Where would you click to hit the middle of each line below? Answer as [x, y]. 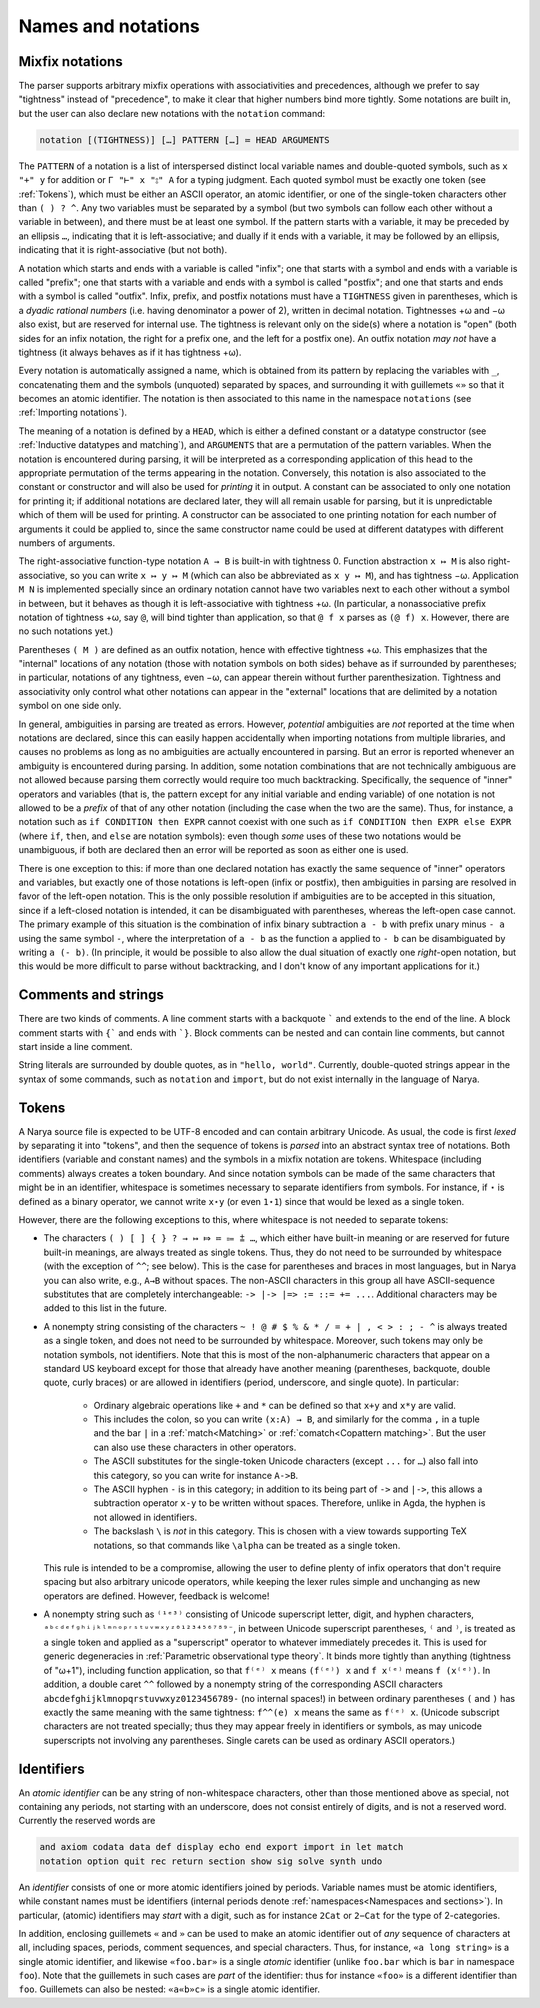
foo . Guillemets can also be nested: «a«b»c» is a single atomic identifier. [169, 1989]
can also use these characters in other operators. [195, 1447]
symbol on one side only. [70, 706]
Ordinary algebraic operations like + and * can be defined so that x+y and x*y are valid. [275, 1405]
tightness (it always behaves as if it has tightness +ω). [130, 352]
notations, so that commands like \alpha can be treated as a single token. [247, 1545]
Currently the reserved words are [87, 1821]
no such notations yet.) [66, 631]
